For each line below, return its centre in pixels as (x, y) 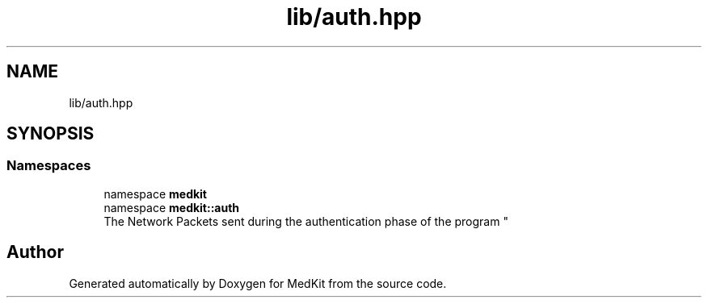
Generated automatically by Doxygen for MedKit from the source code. (258, 283)
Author (35, 252)
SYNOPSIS (51, 134)
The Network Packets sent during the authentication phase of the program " (306, 221)
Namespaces (49, 166)
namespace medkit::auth (172, 207)
